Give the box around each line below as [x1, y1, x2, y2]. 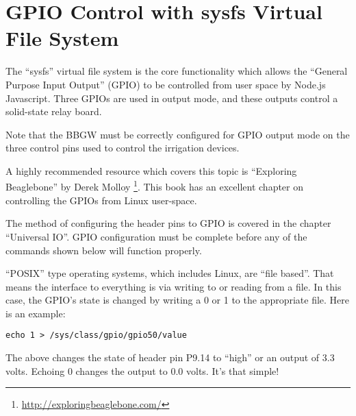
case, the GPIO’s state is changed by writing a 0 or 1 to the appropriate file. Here [5, 293, 350, 307]
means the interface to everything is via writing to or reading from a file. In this [5, 279, 342, 293]
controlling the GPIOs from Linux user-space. [5, 193, 197, 207]
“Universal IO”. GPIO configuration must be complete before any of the [5, 229, 307, 243]
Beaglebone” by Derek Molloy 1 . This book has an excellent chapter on [5, 178, 304, 194]
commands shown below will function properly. [5, 243, 202, 257]
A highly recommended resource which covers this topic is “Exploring [5, 163, 297, 178]
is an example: [5, 306, 66, 320]
